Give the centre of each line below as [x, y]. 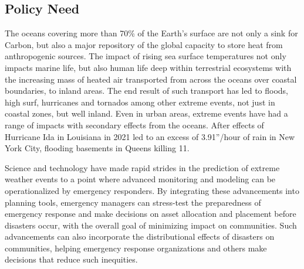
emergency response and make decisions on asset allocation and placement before [151, 214]
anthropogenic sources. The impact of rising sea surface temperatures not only [146, 56]
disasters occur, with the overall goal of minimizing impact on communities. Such [151, 225]
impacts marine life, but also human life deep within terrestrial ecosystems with [148, 67]
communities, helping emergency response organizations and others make [136, 248]
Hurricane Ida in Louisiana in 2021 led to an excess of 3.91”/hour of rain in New [150, 136]
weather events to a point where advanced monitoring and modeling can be [140, 179]
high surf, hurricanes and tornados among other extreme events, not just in [140, 102]
